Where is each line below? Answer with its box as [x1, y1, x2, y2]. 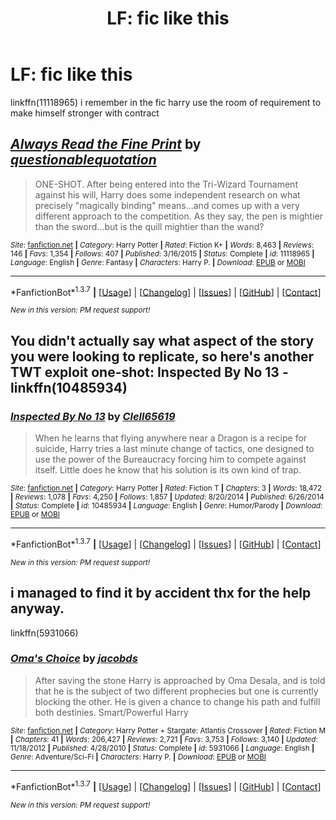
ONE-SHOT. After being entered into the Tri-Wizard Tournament [34, 178, 298, 190]
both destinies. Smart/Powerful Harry [34, 706, 189, 718]
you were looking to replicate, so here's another [10, 348, 315, 365]
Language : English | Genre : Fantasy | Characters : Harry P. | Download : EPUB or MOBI [10, 257, 306, 267]
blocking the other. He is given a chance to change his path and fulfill [34, 695, 321, 707]
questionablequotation [10, 152, 157, 169]
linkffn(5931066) [10, 627, 79, 639]
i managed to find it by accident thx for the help [10, 585, 312, 602]
